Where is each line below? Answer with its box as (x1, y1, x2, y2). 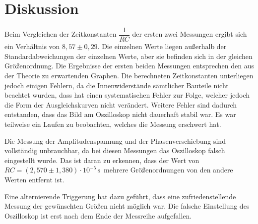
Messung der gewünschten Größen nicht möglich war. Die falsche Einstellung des (4, 201, 250, 211)
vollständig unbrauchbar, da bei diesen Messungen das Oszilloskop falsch (4, 145, 225, 156)
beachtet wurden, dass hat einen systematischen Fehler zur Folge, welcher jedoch (4, 90, 250, 100)
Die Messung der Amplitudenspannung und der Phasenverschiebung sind (4, 135, 226, 146)
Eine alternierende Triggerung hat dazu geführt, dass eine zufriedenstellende (4, 191, 236, 201)
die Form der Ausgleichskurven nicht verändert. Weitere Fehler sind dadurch (4, 99, 237, 110)
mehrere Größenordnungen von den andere (104, 165, 233, 175)
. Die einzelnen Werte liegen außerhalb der (97, 41, 227, 52)
